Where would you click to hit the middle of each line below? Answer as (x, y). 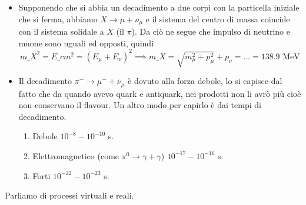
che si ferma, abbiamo (58, 19)
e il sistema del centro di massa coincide (218, 19)
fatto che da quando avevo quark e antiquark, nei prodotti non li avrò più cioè (160, 93)
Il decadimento (45, 81)
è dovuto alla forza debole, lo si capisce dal (205, 81)
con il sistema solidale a (61, 31)
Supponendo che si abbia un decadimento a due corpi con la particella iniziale (159, 7)
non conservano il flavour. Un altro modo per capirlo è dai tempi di (140, 105)
